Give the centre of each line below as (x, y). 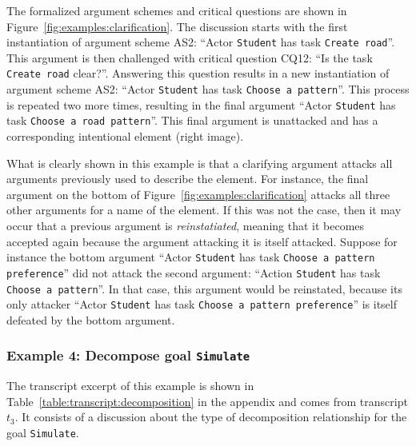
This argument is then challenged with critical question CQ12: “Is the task (190, 57)
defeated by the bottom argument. (91, 319)
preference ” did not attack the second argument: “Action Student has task (194, 272)
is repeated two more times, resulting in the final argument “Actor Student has (201, 104)
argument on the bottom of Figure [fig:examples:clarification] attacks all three (198, 194)
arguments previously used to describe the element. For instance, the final (188, 179)
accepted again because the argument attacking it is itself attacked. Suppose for (202, 241)
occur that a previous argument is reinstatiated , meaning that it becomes (186, 226)
